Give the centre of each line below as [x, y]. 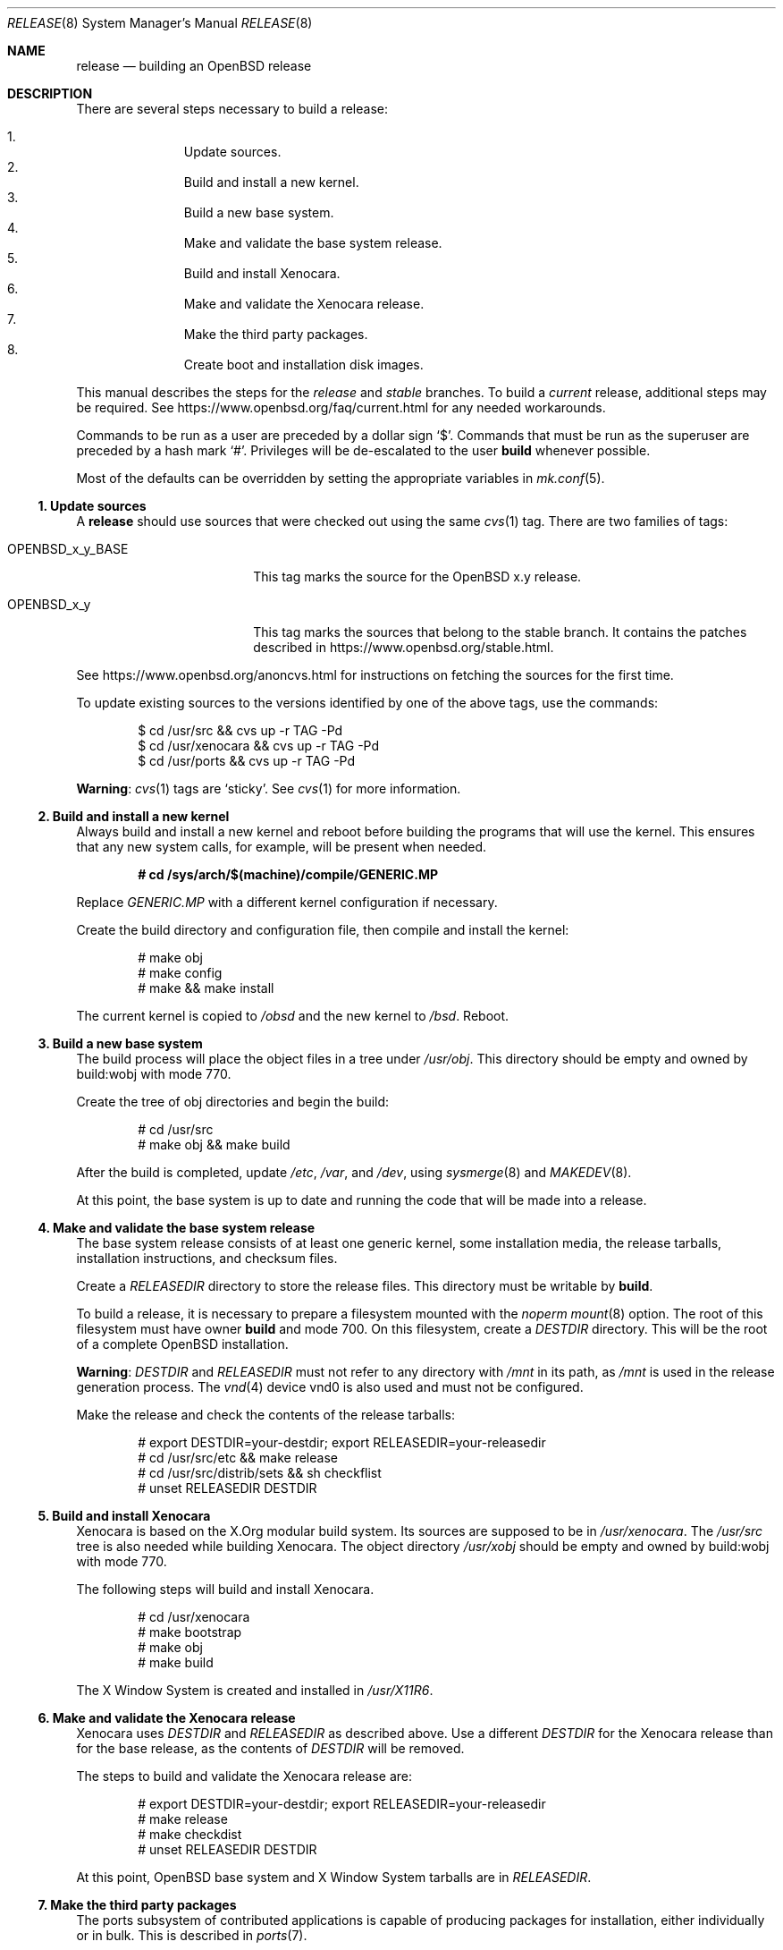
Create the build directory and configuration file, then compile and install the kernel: [323, 930]
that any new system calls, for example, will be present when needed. [282, 847]
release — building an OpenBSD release [194, 66]
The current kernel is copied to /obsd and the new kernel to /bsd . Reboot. [293, 1016]
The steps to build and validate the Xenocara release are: [244, 1776]
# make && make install [206, 988]
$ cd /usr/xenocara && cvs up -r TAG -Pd [259, 746]
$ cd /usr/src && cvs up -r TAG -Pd [240, 730]
